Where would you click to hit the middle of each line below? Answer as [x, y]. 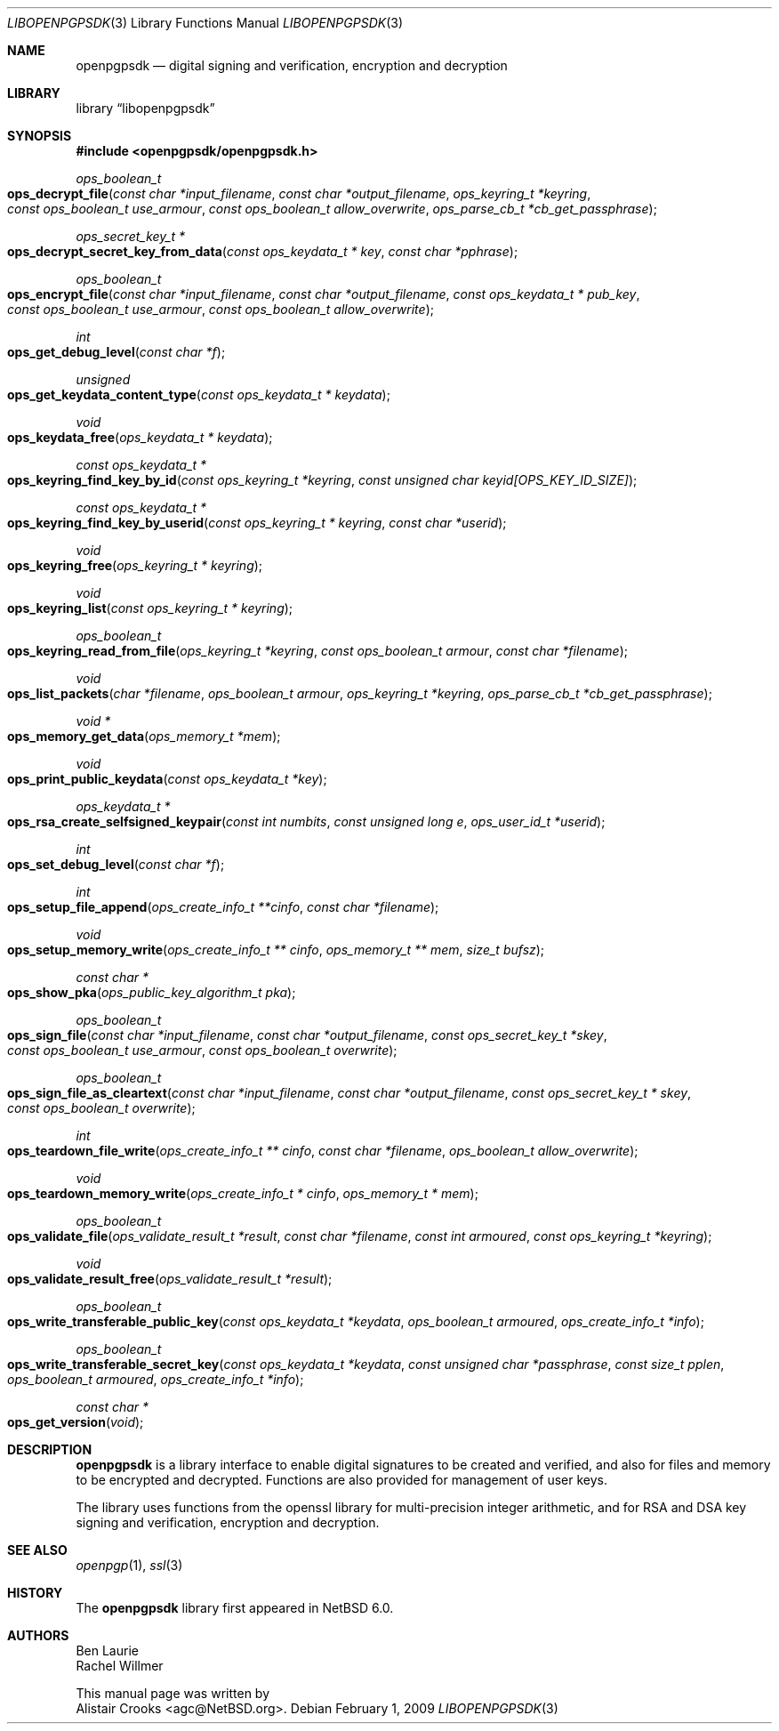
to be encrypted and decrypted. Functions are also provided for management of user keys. [341, 1480]
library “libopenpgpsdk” [145, 108]
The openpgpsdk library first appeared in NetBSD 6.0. [235, 1608]
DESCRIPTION [50, 1449]
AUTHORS [38, 1635]
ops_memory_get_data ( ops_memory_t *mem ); [144, 736]
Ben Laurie [107, 1650]
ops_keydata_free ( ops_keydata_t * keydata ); [140, 437]
